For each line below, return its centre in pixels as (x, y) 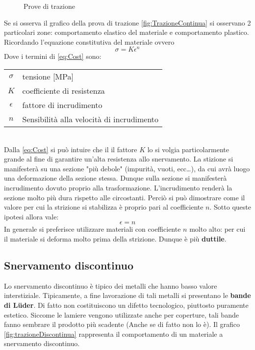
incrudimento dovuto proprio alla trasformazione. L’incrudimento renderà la (118, 188)
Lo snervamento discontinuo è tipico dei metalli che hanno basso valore (111, 285)
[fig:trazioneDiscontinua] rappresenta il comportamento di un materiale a (114, 334)
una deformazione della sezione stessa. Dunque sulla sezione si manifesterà (115, 178)
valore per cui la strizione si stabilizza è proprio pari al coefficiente (104, 207)
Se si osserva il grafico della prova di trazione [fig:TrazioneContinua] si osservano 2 (127, 22)
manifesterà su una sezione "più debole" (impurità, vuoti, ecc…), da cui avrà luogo (127, 168)
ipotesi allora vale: (31, 216)
